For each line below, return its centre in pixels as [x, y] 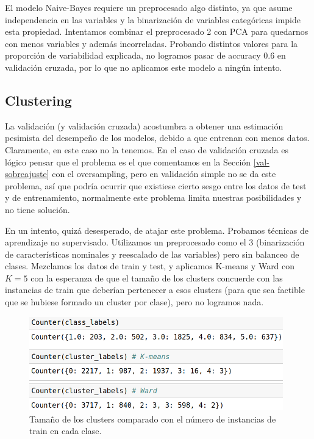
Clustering [38, 100]
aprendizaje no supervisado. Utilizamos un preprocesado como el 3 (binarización [155, 242]
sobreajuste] [27, 174]
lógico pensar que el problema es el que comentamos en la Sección [128, 161]
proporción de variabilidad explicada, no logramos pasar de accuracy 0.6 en [145, 55]
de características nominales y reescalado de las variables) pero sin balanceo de [152, 254]
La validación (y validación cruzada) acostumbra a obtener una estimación [144, 125]
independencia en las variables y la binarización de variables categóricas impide [153, 19]
